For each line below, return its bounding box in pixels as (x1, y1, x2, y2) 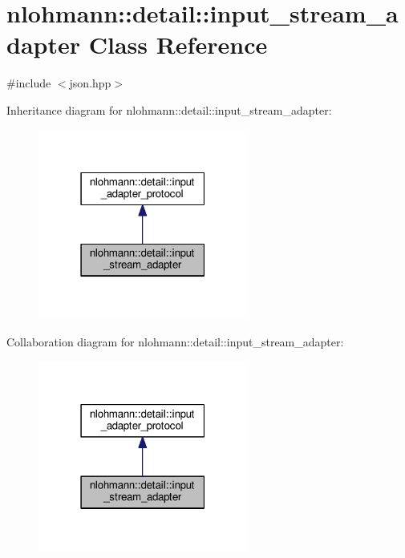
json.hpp (69, 75, 111, 91)
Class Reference (88, 28, 268, 61)
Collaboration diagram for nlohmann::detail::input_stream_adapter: (6, 334, 344, 350)
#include (6, 75, 51, 91)
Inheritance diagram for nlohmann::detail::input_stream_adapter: (6, 101, 332, 118)
